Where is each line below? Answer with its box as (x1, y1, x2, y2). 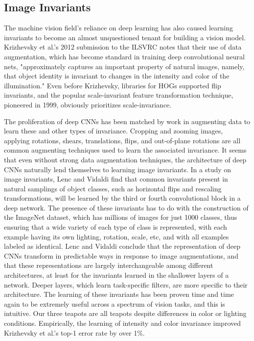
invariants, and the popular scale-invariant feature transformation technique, (4, 90, 233, 100)
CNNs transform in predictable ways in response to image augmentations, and (4, 250, 238, 261)
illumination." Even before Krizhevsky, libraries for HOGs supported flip (4, 80, 221, 90)
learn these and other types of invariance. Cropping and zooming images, (4, 126, 223, 136)
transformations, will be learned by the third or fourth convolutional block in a (4, 193, 241, 203)
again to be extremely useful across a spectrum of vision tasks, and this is (4, 298, 225, 309)
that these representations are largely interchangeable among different (4, 260, 213, 270)
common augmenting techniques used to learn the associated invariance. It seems (4, 145, 247, 155)
